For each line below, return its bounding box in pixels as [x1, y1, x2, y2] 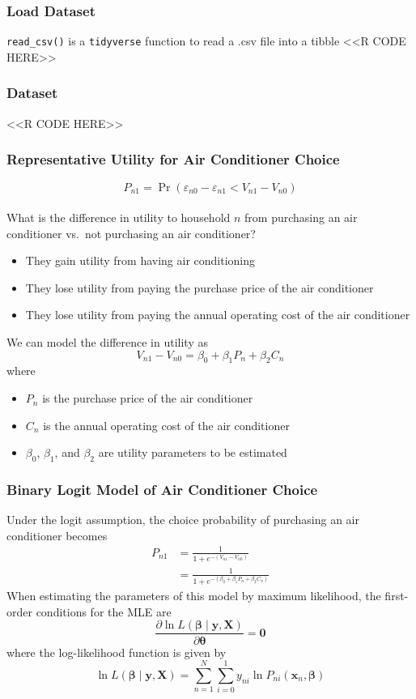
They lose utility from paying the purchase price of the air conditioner [25, 279, 374, 296]
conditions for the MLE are [36, 603, 172, 620]
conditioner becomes [6, 526, 108, 543]
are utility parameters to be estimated [98, 444, 287, 461]
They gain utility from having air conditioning [25, 252, 256, 269]
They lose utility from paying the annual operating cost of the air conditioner [25, 306, 410, 323]
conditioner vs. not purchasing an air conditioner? [6, 224, 256, 241]
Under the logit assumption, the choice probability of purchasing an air [6, 511, 359, 528]
